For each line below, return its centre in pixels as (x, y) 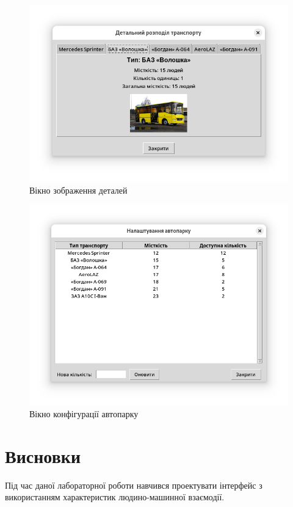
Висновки (43, 455)
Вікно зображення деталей (78, 190)
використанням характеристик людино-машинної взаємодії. (115, 497)
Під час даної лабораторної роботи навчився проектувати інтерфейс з (134, 485)
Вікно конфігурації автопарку (84, 414)
